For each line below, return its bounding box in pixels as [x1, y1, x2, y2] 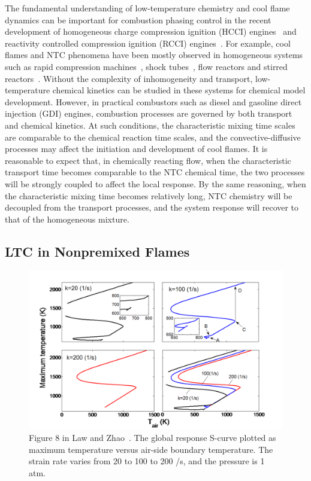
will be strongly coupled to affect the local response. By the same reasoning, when [5, 177, 306, 190]
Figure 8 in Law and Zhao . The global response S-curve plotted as [29, 431, 276, 444]
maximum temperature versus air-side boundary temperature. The [29, 443, 273, 455]
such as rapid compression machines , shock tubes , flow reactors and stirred [5, 60, 288, 72]
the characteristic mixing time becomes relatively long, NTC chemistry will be [5, 189, 292, 202]
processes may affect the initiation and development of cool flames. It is [5, 142, 268, 155]
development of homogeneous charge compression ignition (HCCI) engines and [5, 25, 297, 38]
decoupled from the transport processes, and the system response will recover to [5, 201, 299, 214]
